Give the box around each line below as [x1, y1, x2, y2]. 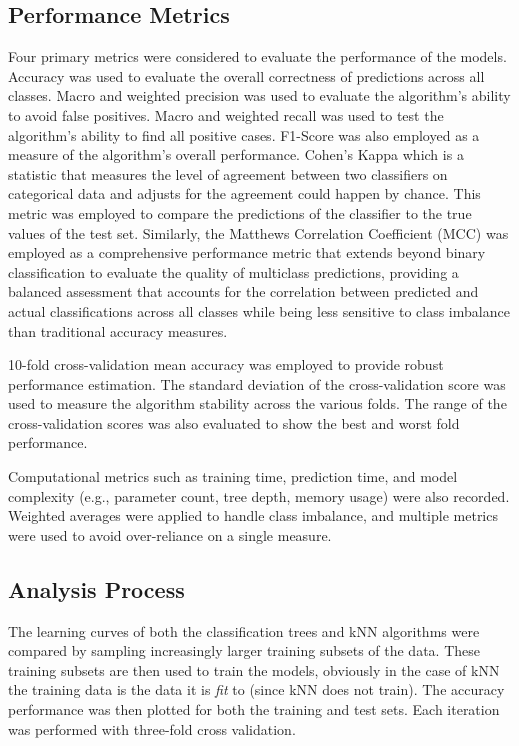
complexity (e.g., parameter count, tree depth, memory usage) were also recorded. [8, 485, 510, 506]
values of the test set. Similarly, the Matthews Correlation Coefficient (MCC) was [8, 222, 509, 243]
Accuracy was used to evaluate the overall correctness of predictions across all [8, 65, 485, 86]
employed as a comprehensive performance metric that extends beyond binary [8, 242, 486, 263]
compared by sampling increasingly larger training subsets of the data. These [8, 640, 480, 661]
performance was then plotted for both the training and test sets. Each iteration [8, 699, 500, 720]
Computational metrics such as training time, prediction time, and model [8, 466, 458, 487]
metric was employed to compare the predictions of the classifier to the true [8, 202, 472, 223]
